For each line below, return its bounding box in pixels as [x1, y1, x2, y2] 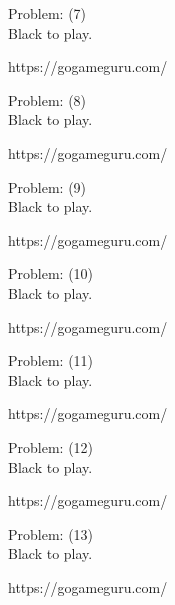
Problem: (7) [8, 3, 87, 23]
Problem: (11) [8, 350, 94, 371]
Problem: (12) [8, 436, 94, 457]
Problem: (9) [8, 176, 87, 197]
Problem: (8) [8, 89, 87, 110]
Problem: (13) [8, 523, 94, 544]
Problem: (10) [8, 263, 94, 284]
